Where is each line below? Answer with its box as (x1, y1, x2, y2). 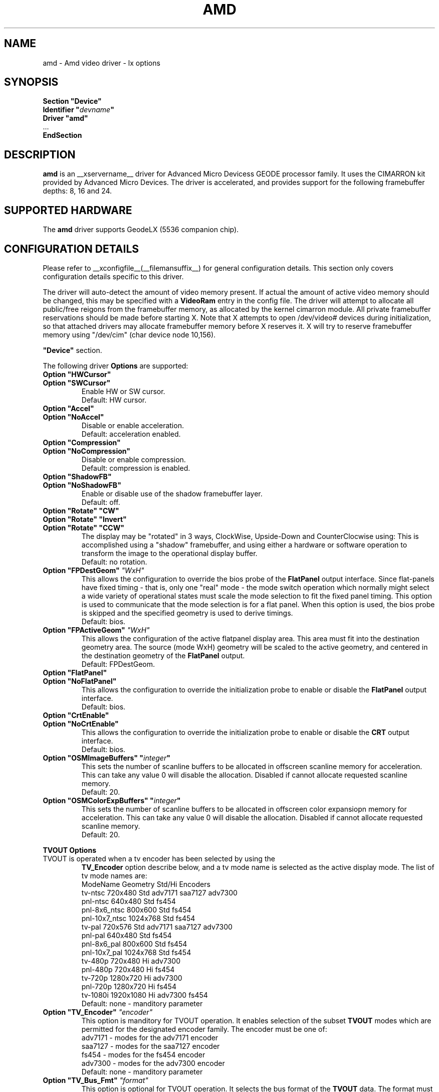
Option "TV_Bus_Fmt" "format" (43, 1075, 148, 1084)
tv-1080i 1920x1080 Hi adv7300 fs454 (81, 990, 208, 999)
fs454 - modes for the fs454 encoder (81, 1050, 205, 1059)
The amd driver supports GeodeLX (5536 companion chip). (43, 225, 239, 234)
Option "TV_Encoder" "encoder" (43, 1007, 153, 1016)
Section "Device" (43, 97, 102, 106)
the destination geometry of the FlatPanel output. (81, 651, 245, 660)
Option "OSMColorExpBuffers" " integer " (43, 796, 181, 805)
